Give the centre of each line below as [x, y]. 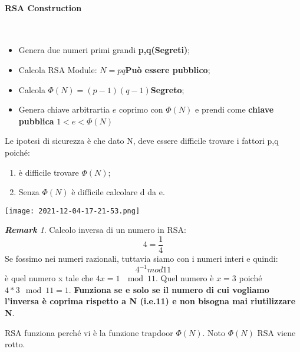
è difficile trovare [49, 172]
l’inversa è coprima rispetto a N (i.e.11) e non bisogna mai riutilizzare [150, 301]
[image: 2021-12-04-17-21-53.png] [72, 211]
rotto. [15, 344]
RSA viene [276, 332]
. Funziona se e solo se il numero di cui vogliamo [169, 289]
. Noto [214, 332]
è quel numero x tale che [49, 278]
